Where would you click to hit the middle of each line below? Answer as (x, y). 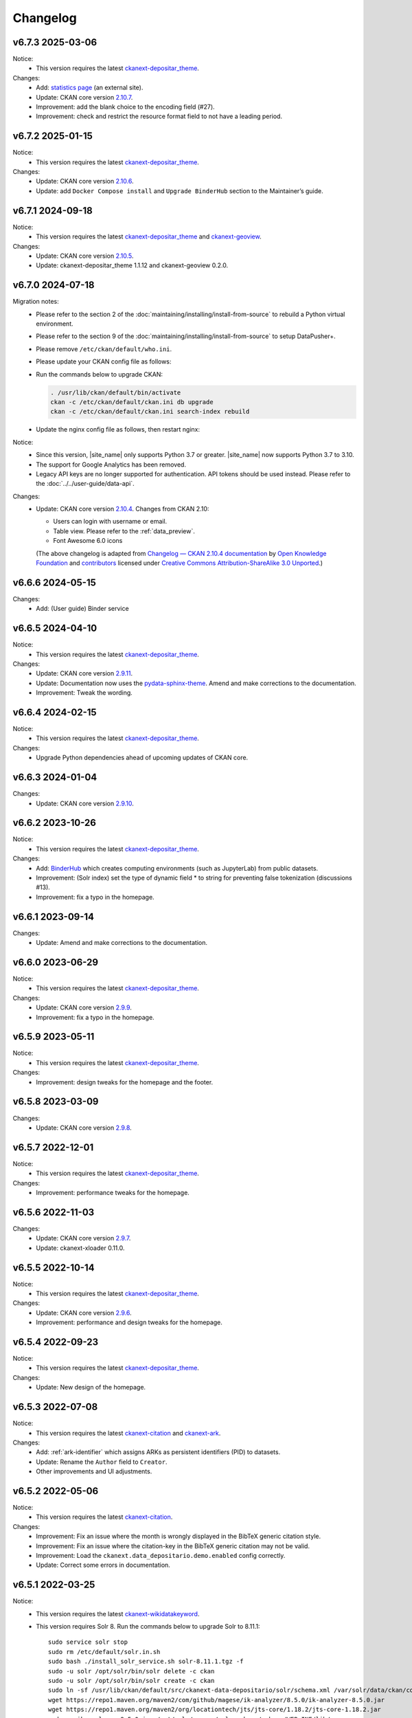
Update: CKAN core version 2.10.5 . (85, 256)
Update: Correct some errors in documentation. (103, 1565)
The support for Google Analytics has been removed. (111, 465)
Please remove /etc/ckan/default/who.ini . (104, 349)
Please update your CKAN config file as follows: (104, 361)
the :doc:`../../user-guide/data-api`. (85, 484)
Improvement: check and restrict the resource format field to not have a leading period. (159, 116)
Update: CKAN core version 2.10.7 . (84, 97)
